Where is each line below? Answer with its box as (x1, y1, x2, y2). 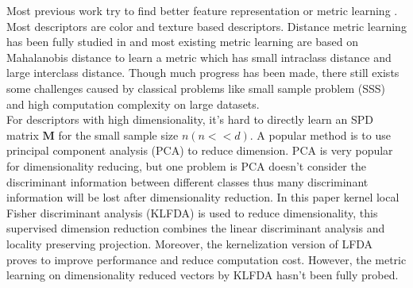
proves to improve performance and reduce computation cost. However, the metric (6, 251, 407, 267)
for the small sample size (58, 126, 179, 143)
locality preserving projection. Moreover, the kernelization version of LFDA (6, 235, 373, 252)
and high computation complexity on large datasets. (6, 95, 260, 112)
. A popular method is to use (249, 126, 391, 143)
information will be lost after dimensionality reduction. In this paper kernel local (6, 189, 399, 205)
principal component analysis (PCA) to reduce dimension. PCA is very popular (6, 142, 393, 159)
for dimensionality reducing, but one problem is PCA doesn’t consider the (6, 157, 366, 174)
